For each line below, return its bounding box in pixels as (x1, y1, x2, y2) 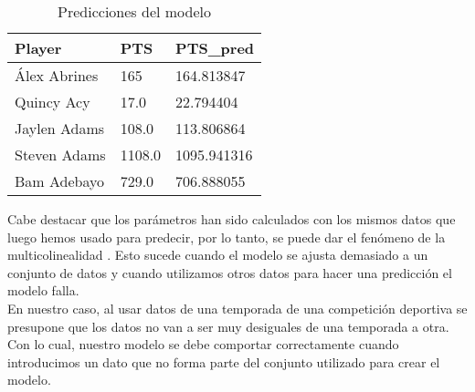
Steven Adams (15, 144, 106, 165)
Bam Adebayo (15, 170, 104, 191)
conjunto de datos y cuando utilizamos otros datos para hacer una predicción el (7, 263, 452, 282)
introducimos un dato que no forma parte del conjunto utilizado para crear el (7, 352, 440, 371)
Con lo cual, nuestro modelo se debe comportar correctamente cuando (7, 335, 399, 354)
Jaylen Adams (15, 118, 105, 139)
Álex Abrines (15, 65, 99, 86)
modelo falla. (7, 281, 79, 300)
